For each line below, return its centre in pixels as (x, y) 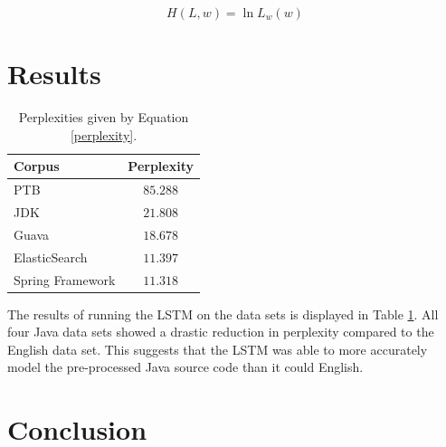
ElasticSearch (51, 257)
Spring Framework (65, 279)
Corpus (37, 166)
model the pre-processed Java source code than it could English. (185, 367)
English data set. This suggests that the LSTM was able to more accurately (218, 349)
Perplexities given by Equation (104, 117)
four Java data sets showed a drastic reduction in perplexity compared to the (221, 332)
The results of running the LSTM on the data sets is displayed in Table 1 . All (223, 314)
